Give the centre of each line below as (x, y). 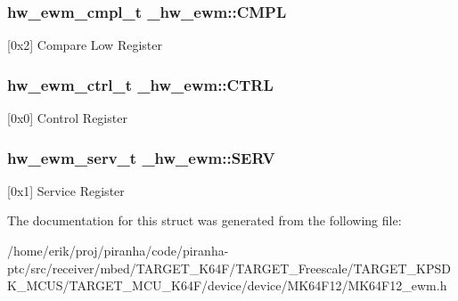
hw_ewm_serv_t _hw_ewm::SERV (141, 157)
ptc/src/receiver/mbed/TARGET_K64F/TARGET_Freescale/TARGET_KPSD (229, 268)
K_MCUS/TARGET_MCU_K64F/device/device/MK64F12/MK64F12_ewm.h (227, 285)
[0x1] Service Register (66, 190)
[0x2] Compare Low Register (85, 45)
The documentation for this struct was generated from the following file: (204, 220)
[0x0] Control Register (67, 118)
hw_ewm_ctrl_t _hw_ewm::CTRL (140, 84)
